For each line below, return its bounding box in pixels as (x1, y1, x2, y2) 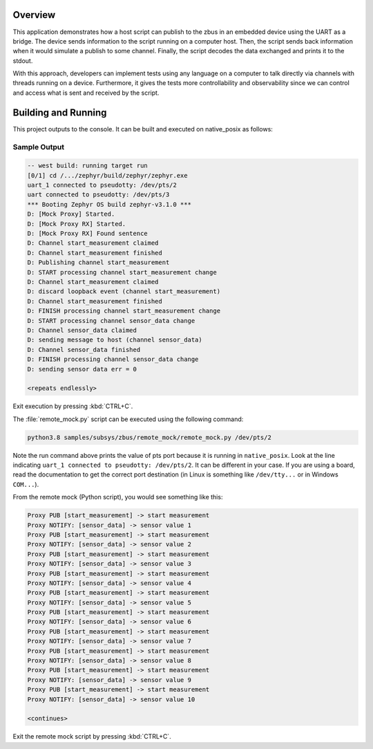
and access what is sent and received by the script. (12, 89, 160, 97)
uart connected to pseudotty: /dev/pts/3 (27, 191, 170, 198)
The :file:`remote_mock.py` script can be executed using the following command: (12, 415, 244, 423)
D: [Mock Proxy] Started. (27, 210, 115, 218)
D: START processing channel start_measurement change (27, 268, 217, 276)
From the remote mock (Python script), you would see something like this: (12, 493, 223, 501)
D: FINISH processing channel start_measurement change (27, 307, 221, 315)
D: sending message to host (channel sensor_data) (27, 336, 203, 344)
